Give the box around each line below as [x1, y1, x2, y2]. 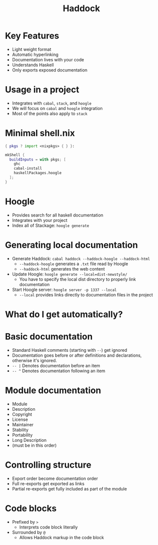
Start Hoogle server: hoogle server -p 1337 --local [12, 287, 117, 292]
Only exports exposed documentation [12, 67, 88, 73]
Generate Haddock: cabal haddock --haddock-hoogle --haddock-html [12, 255, 150, 261]
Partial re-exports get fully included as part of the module [12, 486, 127, 491]
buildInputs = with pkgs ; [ [9, 157, 66, 162]
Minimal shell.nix [5, 127, 75, 139]
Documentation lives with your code [12, 56, 84, 62]
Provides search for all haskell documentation [12, 212, 103, 218]
